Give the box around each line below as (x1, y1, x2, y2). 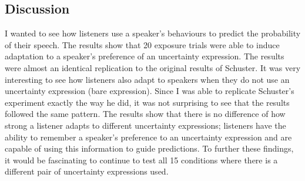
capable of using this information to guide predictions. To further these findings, (5, 142, 294, 155)
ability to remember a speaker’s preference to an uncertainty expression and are (5, 130, 292, 143)
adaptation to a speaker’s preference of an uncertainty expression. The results (5, 50, 284, 62)
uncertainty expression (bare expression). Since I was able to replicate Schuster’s (5, 85, 294, 97)
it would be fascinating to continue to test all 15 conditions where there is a (5, 153, 278, 166)
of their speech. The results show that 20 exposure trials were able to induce (5, 38, 280, 51)
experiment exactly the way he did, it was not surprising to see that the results (5, 96, 290, 108)
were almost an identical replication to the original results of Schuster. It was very (5, 61, 301, 73)
